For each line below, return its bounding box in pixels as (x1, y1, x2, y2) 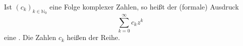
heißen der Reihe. (67, 32, 120, 42)
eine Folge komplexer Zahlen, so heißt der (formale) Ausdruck (49, 1, 239, 11)
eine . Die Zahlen (4, 32, 57, 42)
